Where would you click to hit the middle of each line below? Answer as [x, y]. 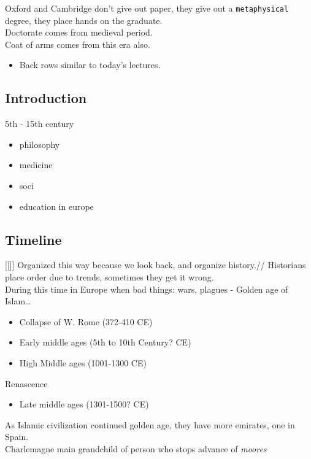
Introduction [46, 98]
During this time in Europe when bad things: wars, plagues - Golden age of [147, 289]
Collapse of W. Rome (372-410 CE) [86, 321]
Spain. [17, 437]
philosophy [40, 144]
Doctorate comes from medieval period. [79, 32]
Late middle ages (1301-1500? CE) [84, 404]
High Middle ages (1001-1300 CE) [83, 362]
